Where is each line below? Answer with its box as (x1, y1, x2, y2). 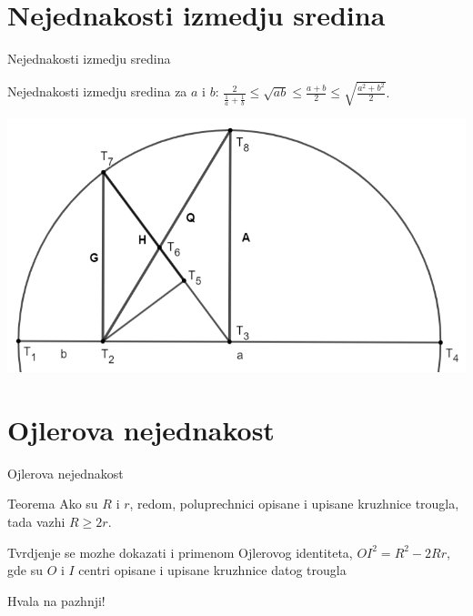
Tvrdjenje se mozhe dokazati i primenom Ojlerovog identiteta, (7, 542, 353, 561)
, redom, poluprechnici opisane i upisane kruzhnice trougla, (129, 494, 459, 513)
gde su (7, 560, 43, 580)
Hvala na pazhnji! (7, 591, 106, 610)
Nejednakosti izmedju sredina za (7, 82, 187, 101)
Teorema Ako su (7, 494, 98, 513)
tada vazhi (7, 511, 65, 530)
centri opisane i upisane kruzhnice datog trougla (78, 560, 347, 580)
